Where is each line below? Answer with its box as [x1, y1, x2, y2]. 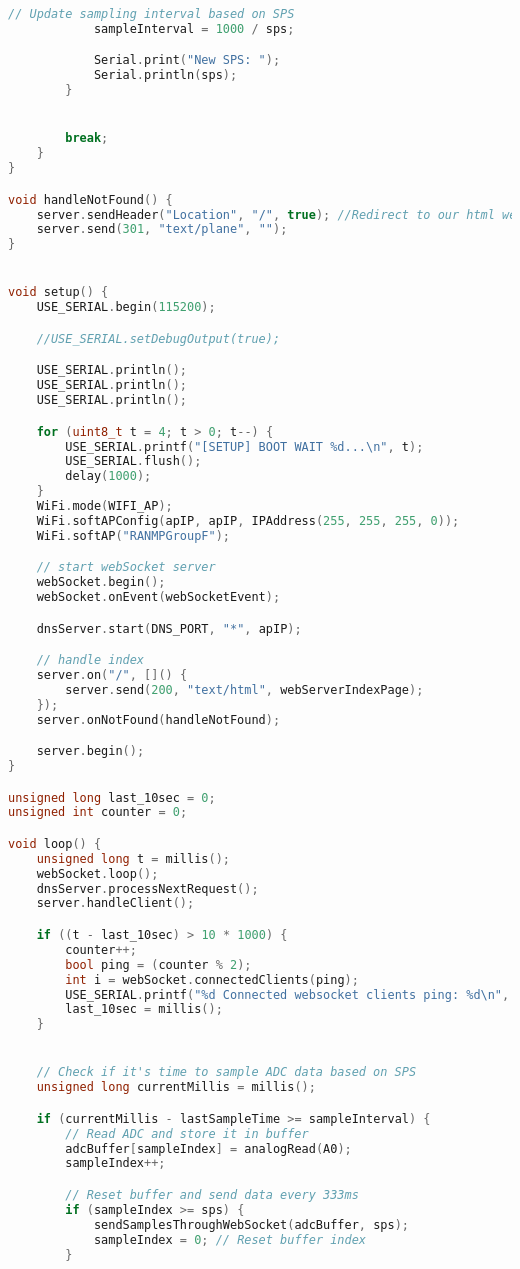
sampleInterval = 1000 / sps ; [93, 21, 295, 36]
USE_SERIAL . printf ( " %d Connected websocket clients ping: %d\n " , [65, 987, 510, 1002]
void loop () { [8, 836, 102, 851]
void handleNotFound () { [8, 192, 173, 207]
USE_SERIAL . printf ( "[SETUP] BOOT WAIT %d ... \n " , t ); [65, 439, 424, 454]
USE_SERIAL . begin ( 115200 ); [36, 300, 216, 315]
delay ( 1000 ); [65, 469, 152, 484]
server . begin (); [36, 744, 145, 759]
